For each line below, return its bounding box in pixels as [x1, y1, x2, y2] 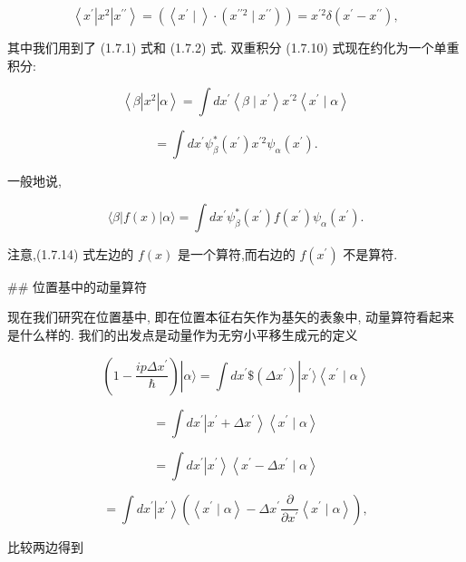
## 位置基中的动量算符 [7, 276, 147, 296]
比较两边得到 [7, 537, 83, 556]
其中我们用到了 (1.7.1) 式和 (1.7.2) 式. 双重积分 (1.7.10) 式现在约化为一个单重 [7, 38, 460, 56]
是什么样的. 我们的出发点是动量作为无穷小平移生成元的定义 [7, 325, 358, 344]
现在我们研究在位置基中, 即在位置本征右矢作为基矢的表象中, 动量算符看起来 [7, 307, 455, 326]
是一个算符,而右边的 [177, 244, 296, 263]
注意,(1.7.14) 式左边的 [7, 244, 134, 263]
